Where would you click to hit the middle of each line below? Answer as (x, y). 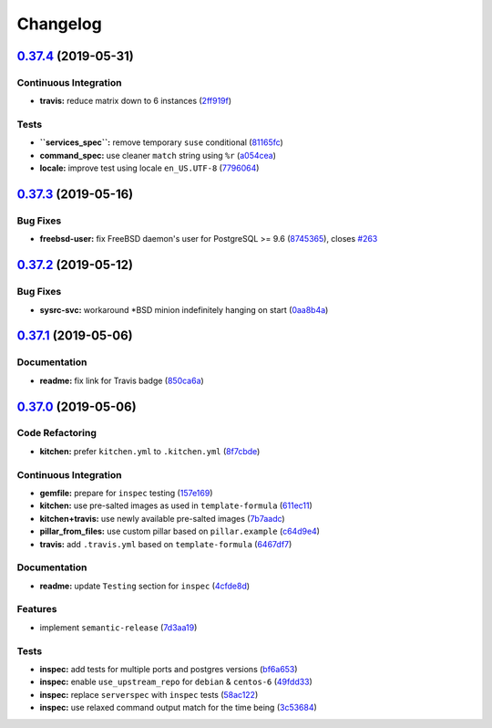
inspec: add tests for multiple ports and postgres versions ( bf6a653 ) (169, 669)
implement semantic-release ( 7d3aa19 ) (118, 627)
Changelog (59, 24)
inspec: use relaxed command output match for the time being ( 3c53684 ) (179, 708)
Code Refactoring (57, 433)
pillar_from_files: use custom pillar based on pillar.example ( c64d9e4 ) (180, 531)
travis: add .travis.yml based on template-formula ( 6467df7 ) (166, 544)
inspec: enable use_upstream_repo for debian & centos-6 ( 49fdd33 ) (176, 682)
